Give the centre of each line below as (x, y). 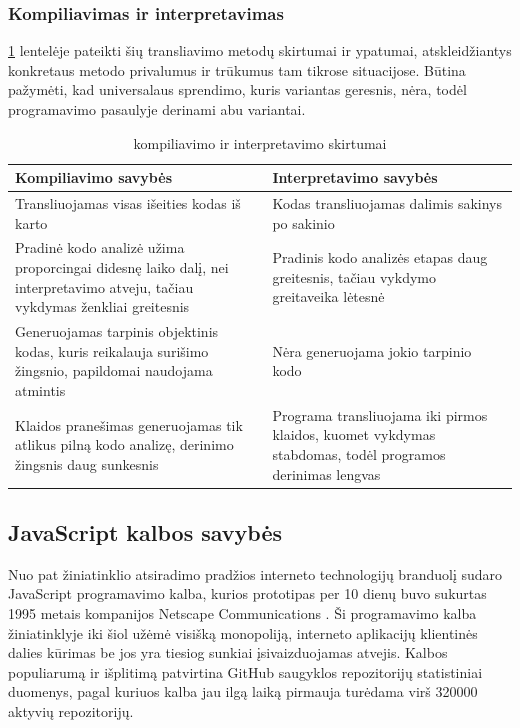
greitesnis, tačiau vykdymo (354, 276)
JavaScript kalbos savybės (145, 531)
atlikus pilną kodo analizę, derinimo (124, 444)
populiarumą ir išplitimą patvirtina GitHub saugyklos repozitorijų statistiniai (245, 671)
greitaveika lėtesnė (328, 296)
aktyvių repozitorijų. (71, 710)
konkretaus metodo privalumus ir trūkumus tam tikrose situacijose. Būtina (237, 69)
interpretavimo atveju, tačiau (104, 286)
